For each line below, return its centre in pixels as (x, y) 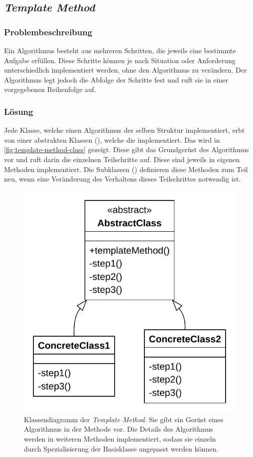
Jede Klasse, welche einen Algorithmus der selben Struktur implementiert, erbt (125, 130)
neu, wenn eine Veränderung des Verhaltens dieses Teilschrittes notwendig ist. (123, 179)
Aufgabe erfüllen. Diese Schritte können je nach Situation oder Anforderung (120, 60)
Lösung (19, 111)
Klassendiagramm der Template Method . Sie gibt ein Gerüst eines (124, 419)
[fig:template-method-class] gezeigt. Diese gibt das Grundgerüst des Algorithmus (126, 149)
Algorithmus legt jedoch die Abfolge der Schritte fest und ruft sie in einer (116, 79)
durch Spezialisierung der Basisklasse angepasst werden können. (121, 448)
